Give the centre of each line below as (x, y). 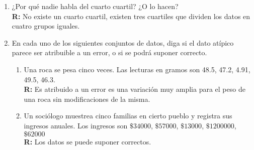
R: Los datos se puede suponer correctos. (88, 141)
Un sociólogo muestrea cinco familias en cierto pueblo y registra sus (128, 116)
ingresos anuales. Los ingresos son (76, 125)
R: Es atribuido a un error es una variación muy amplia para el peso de (135, 89)
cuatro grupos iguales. (46, 26)
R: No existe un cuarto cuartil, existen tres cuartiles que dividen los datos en (131, 16)
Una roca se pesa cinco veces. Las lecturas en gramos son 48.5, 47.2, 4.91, (137, 69)
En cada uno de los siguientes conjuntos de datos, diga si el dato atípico (123, 42)
